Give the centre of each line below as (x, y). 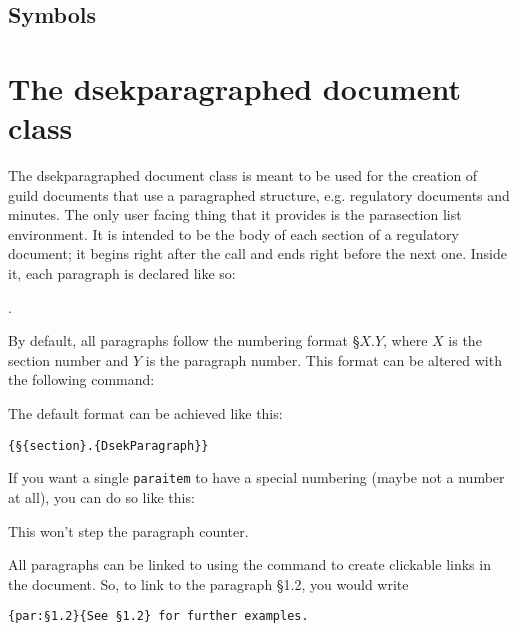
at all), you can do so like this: (101, 496)
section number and (68, 359)
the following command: (81, 379)
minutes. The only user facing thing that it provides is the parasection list (235, 214)
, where (405, 340)
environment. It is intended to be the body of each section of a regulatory (233, 233)
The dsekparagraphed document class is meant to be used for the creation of (243, 175)
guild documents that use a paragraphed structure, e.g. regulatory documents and (259, 194)
